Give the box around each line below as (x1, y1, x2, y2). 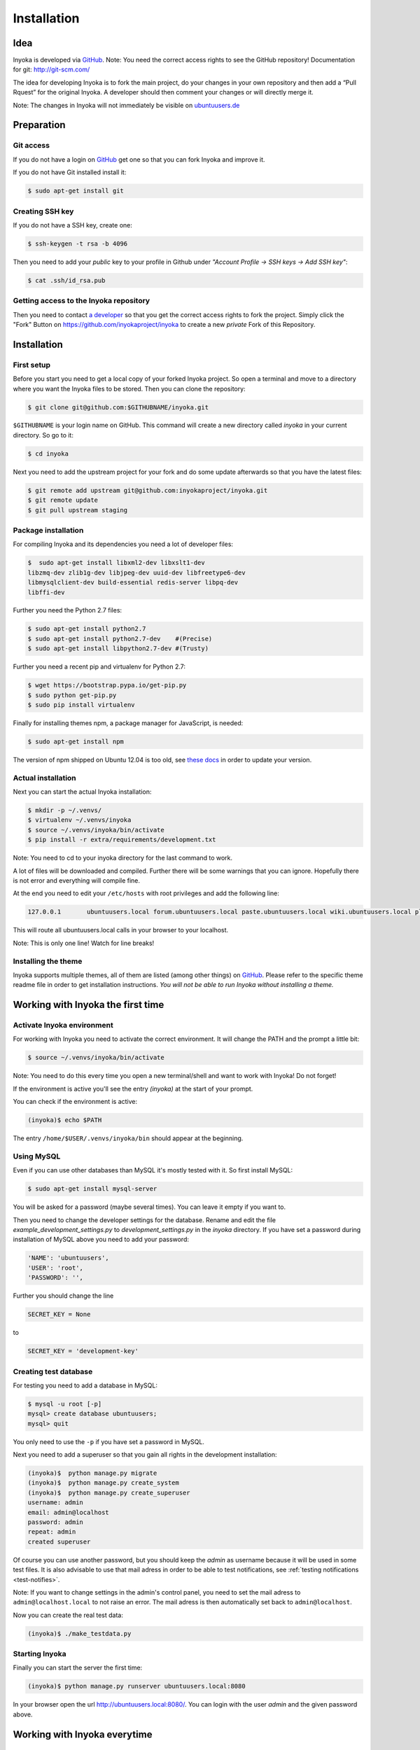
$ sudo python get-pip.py (27, 691, 117, 699)
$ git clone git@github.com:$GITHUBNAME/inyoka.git (27, 403, 209, 411)
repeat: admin (27, 1528, 76, 1536)
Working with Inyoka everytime (13, 1728, 153, 1740)
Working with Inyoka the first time (13, 999, 164, 1011)
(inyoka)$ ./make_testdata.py (27, 1630, 132, 1637)
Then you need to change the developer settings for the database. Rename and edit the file (13, 1215, 276, 1224)
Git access (13, 141, 50, 150)
